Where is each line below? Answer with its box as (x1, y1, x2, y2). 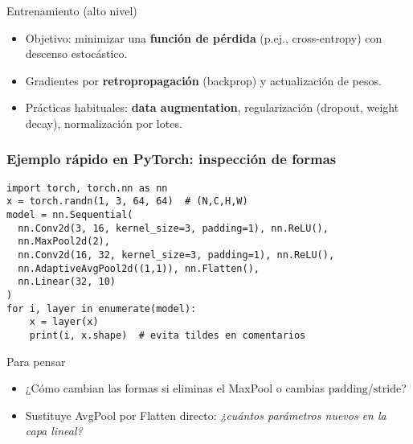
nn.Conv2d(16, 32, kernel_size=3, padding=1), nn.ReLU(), (18, 249, 335, 261)
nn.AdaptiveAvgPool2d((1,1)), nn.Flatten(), (18, 262, 260, 274)
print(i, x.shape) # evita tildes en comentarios (29, 330, 306, 341)
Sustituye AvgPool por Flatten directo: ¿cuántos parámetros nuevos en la (25, 406, 386, 423)
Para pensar (6, 352, 66, 369)
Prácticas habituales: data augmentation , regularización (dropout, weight (25, 99, 399, 116)
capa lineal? (25, 422, 83, 439)
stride (373, 384, 402, 396)
